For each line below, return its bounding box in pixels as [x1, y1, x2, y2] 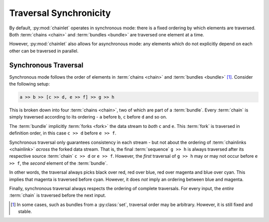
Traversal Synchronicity [9, 7, 111, 18]
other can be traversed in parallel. [9, 48, 79, 54]
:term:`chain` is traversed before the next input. [9, 192, 107, 199]
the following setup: [9, 81, 50, 87]
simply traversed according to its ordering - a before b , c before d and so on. [9, 114, 167, 120]
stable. [18, 209, 32, 215]
